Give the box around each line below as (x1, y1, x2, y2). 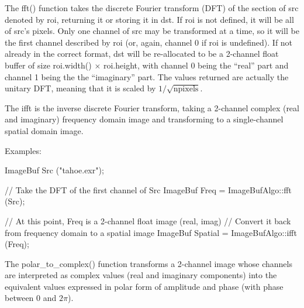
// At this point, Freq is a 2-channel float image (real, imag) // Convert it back (5, 214, 291, 227)
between (5, 292, 34, 304)
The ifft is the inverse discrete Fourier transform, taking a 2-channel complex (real (5, 101, 299, 114)
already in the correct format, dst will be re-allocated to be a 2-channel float (5, 47, 279, 60)
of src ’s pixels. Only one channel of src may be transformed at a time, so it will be (5, 25, 299, 37)
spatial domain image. (5, 124, 84, 136)
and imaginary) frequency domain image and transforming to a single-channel (5, 113, 284, 125)
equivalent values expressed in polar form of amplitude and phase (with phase (5, 280, 284, 292)
